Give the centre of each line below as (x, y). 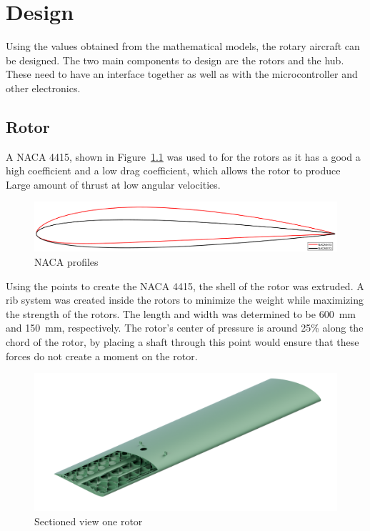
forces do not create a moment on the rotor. (102, 356)
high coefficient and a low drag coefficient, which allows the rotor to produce (173, 170)
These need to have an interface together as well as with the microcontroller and (182, 74)
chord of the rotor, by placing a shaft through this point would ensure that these (182, 342)
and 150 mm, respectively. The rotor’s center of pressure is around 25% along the (185, 328)
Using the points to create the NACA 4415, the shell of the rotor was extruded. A (185, 286)
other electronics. (43, 88)
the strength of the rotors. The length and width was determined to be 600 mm (181, 313)
